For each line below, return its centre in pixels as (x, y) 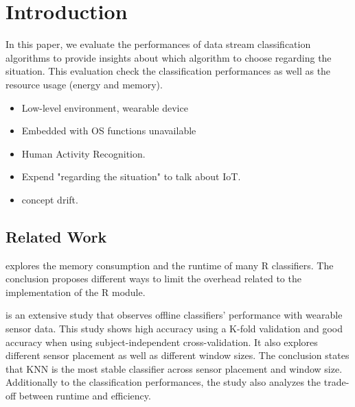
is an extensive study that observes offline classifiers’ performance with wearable (174, 315)
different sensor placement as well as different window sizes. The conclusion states (177, 355)
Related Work (56, 236)
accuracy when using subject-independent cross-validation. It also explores (162, 342)
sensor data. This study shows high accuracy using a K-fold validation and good (174, 329)
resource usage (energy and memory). (84, 84)
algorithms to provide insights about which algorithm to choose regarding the (169, 57)
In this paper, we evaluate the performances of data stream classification (158, 44)
